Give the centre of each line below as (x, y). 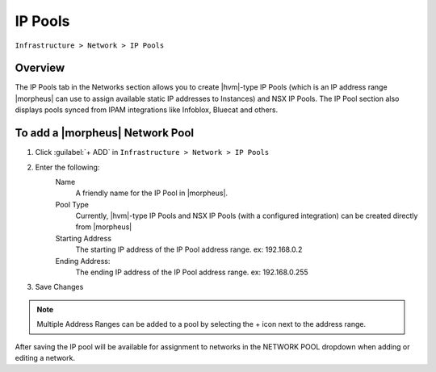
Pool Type (72, 204)
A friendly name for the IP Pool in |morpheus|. (152, 193)
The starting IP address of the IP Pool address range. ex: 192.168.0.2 (189, 249)
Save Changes (59, 287)
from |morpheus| (104, 227)
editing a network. (45, 358)
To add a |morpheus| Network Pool (105, 133)
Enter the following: (67, 167)
